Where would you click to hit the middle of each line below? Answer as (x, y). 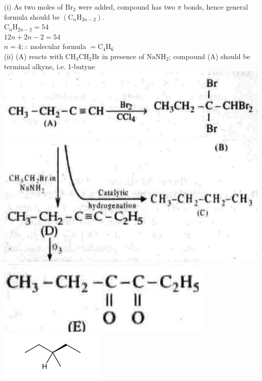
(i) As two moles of (34, 7)
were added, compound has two (127, 7)
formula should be (32, 16)
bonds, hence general (216, 7)
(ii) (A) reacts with (34, 56)
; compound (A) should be (210, 56)
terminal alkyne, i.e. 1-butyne (50, 66)
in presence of (123, 56)
